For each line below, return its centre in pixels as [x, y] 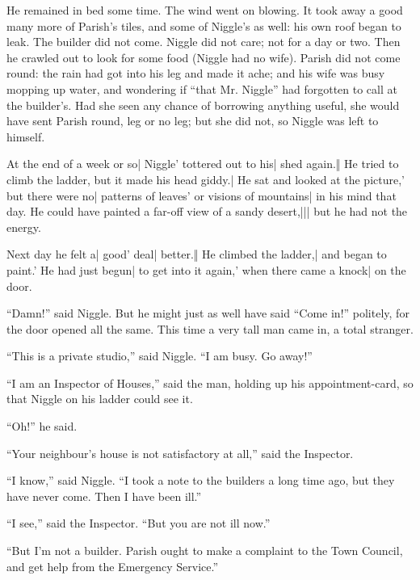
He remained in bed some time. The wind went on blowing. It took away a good [205, 10]
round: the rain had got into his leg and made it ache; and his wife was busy [196, 73]
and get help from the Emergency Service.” [113, 566]
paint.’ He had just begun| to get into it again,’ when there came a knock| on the [206, 269]
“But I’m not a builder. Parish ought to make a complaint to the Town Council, [205, 551]
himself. [26, 136]
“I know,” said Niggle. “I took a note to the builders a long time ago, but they [201, 480]
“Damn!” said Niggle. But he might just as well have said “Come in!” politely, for [208, 313]
